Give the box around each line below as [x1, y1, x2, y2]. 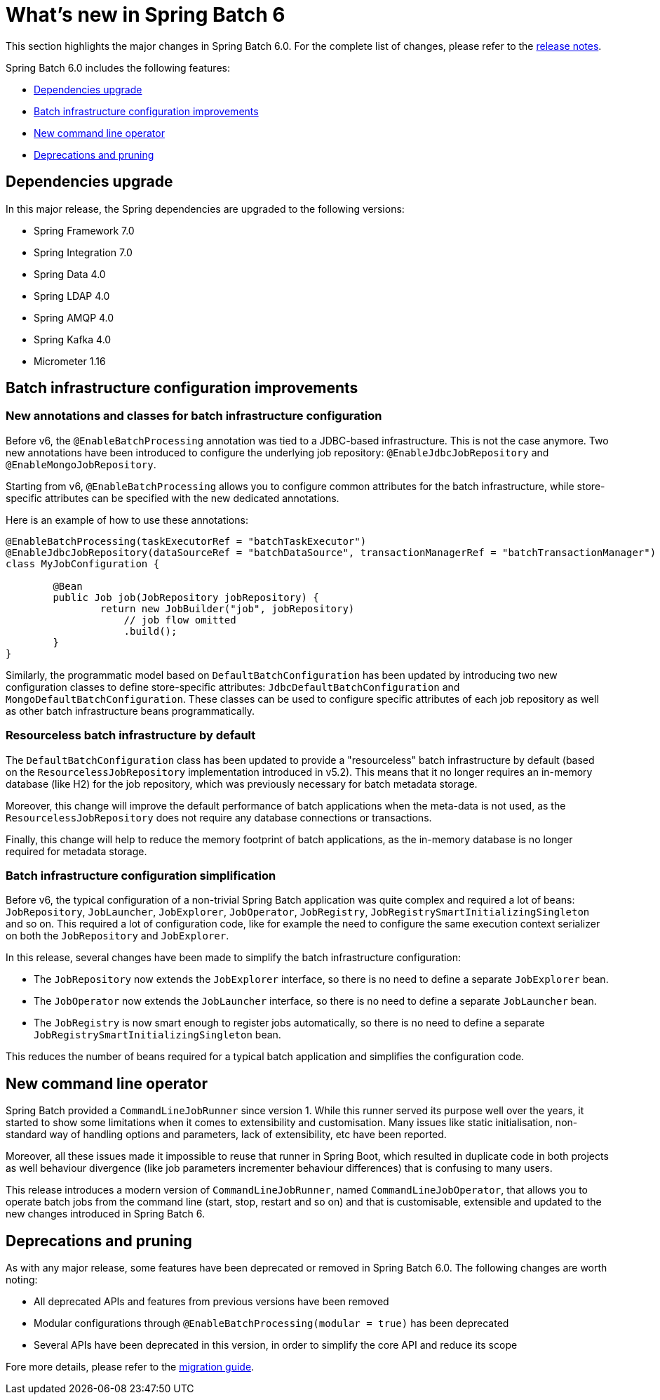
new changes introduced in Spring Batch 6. [6, 1208, 205, 1220]
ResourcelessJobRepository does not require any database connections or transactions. [6, 811, 432, 824]
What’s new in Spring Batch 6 [6, 3, 285, 27]
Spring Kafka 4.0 [34, 333, 112, 345]
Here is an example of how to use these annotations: [6, 513, 248, 526]
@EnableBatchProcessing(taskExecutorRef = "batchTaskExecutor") [6, 535, 367, 547]
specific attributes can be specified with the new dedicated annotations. [6, 491, 339, 504]
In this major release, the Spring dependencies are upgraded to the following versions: [6, 202, 405, 215]
